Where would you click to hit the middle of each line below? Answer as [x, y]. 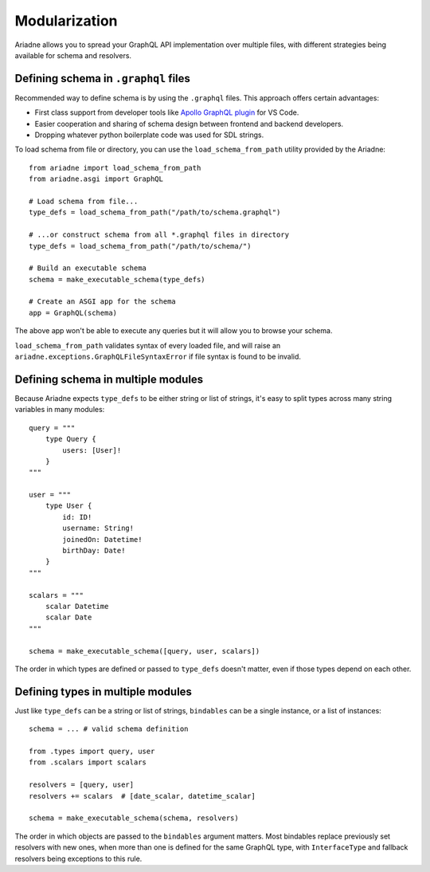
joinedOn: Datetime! [102, 539]
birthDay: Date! [94, 551]
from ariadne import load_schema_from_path [115, 168]
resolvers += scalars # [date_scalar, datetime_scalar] [143, 796]
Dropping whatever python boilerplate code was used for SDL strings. [149, 135]
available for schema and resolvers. [73, 55]
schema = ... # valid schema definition [109, 729]
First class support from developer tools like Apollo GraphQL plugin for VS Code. [167, 112]
